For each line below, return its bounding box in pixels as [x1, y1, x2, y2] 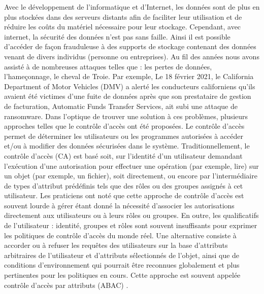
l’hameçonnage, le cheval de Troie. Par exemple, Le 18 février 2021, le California [4, 71, 254, 82]
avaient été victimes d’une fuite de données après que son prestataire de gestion [4, 91, 251, 101]
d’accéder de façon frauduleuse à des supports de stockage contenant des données [4, 41, 256, 52]
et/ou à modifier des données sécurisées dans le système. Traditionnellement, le [4, 140, 250, 151]
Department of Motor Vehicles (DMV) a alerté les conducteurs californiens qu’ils [4, 81, 255, 91]
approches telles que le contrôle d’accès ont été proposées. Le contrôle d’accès [4, 121, 245, 131]
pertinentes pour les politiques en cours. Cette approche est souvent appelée [4, 270, 241, 280]
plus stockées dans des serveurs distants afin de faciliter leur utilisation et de [4, 11, 242, 22]
